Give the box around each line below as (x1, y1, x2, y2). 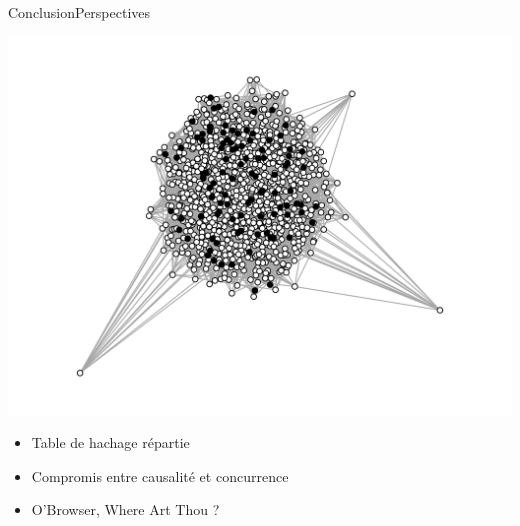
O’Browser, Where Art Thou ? (31, 499, 220, 520)
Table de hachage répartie (31, 432, 190, 453)
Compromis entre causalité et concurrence (31, 465, 289, 486)
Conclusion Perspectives (8, 2, 151, 22)
